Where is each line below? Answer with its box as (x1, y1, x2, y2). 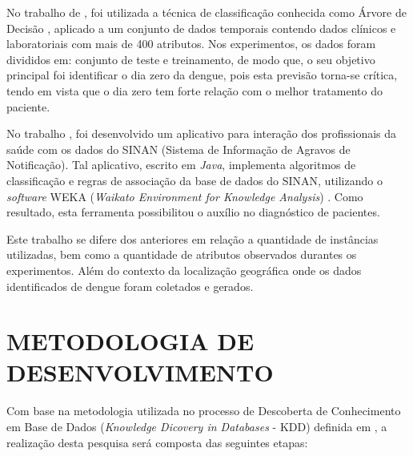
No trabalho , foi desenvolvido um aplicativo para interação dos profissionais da (6, 125, 397, 142)
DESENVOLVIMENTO (6, 356, 274, 389)
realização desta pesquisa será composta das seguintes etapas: (6, 434, 308, 450)
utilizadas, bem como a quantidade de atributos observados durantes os (6, 246, 357, 263)
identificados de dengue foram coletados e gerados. (6, 277, 254, 294)
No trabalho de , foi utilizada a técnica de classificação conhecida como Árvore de (6, 4, 407, 20)
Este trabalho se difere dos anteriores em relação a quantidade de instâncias (6, 230, 379, 247)
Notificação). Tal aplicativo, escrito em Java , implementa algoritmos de (6, 156, 356, 173)
